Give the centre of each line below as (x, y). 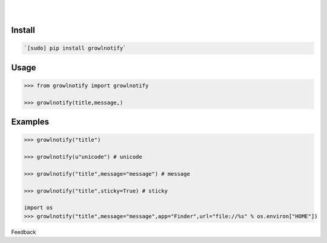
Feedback (24, 232)
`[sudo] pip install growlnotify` (75, 48)
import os (38, 208)
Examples (30, 122)
